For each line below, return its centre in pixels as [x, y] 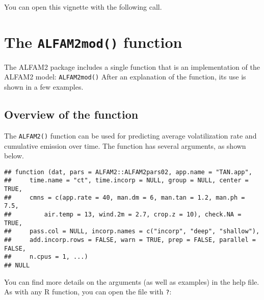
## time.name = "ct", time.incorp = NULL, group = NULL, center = [126, 181]
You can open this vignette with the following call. [83, 7]
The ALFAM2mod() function [93, 42]
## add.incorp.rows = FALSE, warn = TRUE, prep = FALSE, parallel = [130, 240]
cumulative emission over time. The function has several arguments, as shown [125, 145]
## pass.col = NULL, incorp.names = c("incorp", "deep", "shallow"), [132, 231]
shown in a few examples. [44, 87]
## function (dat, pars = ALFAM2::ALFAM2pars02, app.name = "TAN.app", [128, 172]
